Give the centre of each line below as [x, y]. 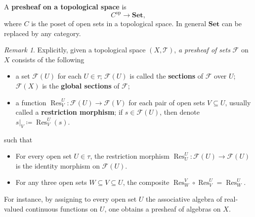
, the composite [146, 182]
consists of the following [48, 59]
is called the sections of [167, 76]
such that [18, 139]
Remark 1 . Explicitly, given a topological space [75, 50]
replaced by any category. [42, 33]
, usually [238, 102]
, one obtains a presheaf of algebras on [163, 208]
